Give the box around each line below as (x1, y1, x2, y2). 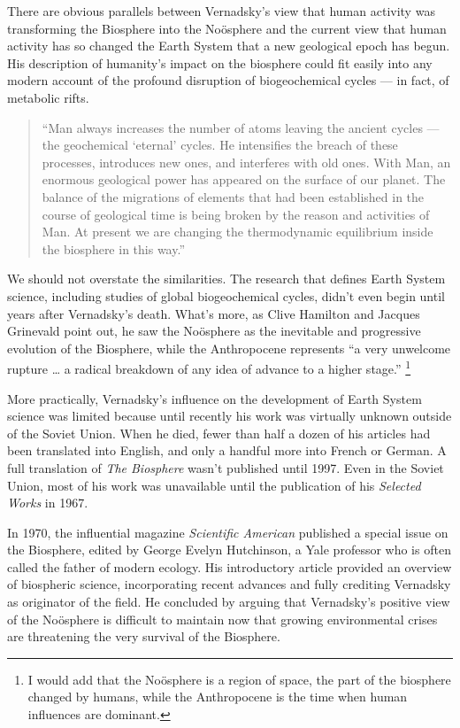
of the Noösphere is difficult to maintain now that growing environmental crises (7, 609, 438, 628)
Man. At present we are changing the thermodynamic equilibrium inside (42, 222, 433, 241)
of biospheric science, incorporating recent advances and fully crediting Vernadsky (7, 575, 451, 593)
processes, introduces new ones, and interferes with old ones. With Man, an (42, 152, 451, 171)
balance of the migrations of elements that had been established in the (42, 187, 425, 205)
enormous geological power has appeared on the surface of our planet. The (42, 170, 446, 189)
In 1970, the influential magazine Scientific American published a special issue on (7, 523, 448, 541)
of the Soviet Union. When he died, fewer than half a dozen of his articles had (7, 423, 431, 442)
